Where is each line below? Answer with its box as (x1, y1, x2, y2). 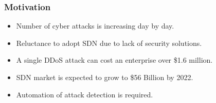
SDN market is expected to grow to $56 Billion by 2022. (16, 72, 193, 82)
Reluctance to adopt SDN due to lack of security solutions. (16, 37, 202, 48)
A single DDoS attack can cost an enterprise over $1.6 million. (16, 55, 213, 65)
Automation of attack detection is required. (16, 89, 153, 99)
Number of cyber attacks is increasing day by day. (16, 20, 174, 31)
